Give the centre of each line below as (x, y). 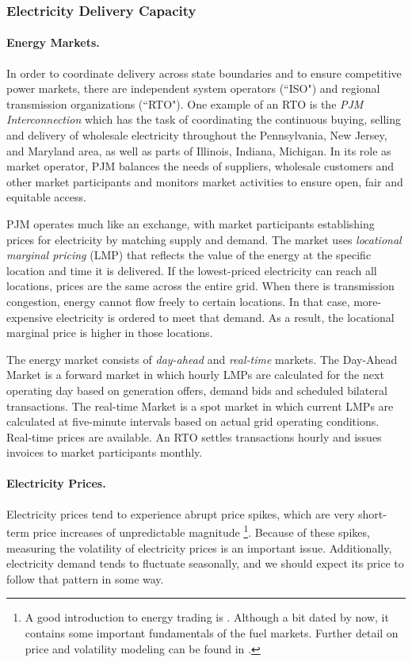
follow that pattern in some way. (85, 578)
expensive (30, 317)
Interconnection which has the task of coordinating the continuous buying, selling (204, 119)
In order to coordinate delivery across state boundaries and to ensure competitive (204, 73)
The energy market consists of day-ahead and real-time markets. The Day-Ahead (202, 359)
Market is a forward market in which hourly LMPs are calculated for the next (195, 375)
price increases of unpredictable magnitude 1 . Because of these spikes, (201, 531)
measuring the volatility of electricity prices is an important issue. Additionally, (199, 547)
